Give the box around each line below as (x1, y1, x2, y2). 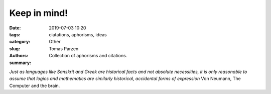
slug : (9, 45, 20, 52)
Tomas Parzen (49, 45, 79, 52)
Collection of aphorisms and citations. (49, 53, 127, 59)
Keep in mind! (9, 7, 68, 18)
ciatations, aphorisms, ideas (49, 31, 107, 37)
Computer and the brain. (9, 83, 60, 89)
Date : (9, 25, 21, 31)
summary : (9, 60, 32, 66)
